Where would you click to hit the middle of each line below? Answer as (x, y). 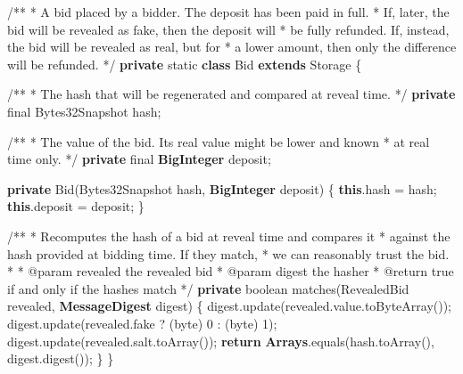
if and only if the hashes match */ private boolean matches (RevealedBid (208, 288)
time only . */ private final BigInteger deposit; (139, 159)
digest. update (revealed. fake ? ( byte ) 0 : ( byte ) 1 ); (142, 323)
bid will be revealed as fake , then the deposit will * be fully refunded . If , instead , (228, 29)
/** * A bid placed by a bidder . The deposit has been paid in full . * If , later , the (228, 12)
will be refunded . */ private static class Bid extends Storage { (185, 64)
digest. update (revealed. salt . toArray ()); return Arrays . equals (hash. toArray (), (221, 341)
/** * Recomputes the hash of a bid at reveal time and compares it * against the (229, 236)
